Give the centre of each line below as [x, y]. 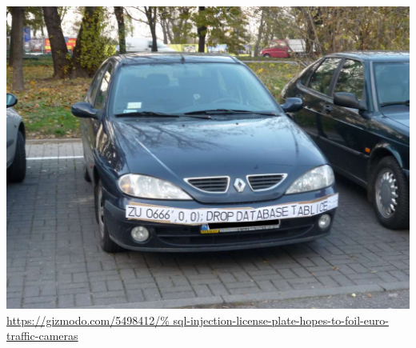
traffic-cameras [42, 336]
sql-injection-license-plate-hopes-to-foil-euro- [281, 320]
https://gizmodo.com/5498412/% [88, 320]
